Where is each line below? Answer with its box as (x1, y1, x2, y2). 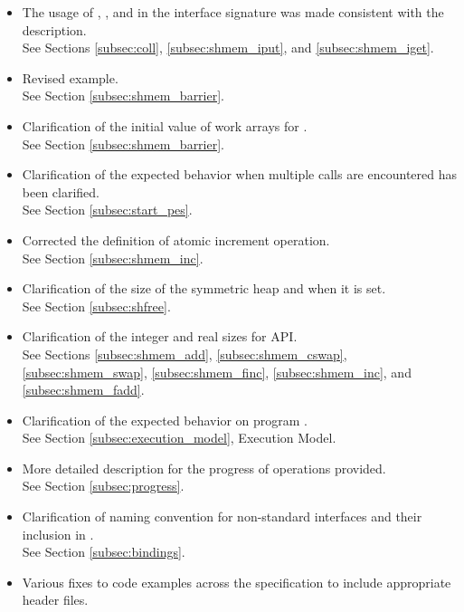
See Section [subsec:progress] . (22, 476, 185, 495)
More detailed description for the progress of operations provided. (22, 458, 386, 477)
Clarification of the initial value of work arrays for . (22, 116, 308, 135)
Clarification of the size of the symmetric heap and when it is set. (22, 279, 386, 298)
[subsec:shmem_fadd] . (22, 380, 145, 399)
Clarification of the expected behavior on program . (22, 410, 308, 429)
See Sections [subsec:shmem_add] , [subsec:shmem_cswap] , (22, 344, 347, 363)
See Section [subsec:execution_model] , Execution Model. (22, 428, 336, 447)
